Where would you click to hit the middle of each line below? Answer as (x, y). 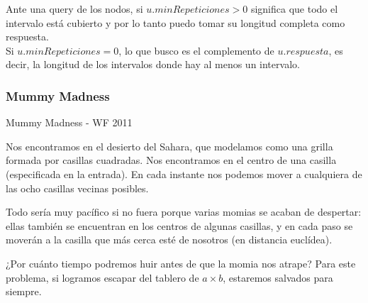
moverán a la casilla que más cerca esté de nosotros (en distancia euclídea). (169, 239)
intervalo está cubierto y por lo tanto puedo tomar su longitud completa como (175, 22)
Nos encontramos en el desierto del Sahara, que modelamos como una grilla (169, 146)
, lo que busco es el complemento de (196, 50)
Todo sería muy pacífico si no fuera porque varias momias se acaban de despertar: (184, 212)
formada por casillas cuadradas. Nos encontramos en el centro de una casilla (171, 160)
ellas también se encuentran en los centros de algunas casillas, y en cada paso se (179, 225)
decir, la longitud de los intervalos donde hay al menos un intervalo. (153, 64)
